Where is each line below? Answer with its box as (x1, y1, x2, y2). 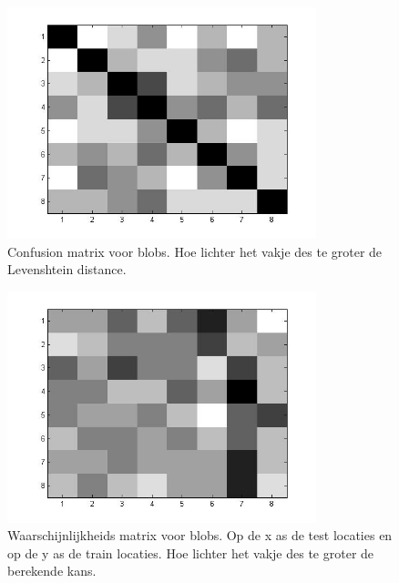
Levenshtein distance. (7, 260, 127, 279)
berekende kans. (7, 561, 97, 580)
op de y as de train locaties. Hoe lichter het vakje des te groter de (7, 543, 374, 562)
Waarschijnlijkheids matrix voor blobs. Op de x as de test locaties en (7, 526, 393, 545)
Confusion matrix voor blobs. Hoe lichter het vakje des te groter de (7, 241, 383, 261)
